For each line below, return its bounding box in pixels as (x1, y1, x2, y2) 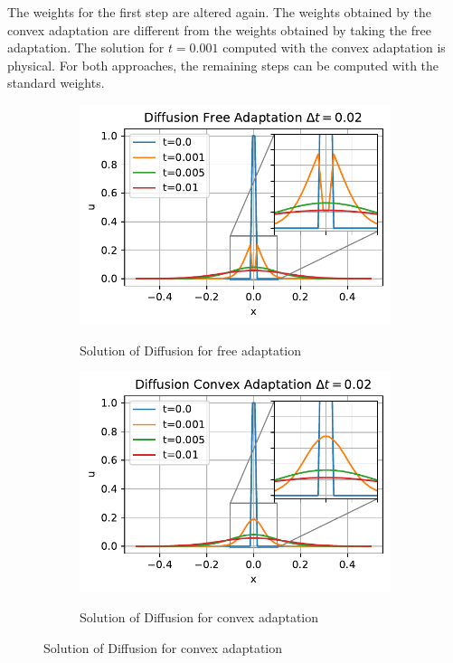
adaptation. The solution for (7, 38, 165, 57)
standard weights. (7, 73, 105, 92)
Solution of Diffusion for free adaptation (80, 340, 302, 359)
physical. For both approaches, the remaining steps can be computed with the (7, 55, 439, 74)
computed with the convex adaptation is (222, 38, 446, 57)
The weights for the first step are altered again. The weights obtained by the (7, 3, 432, 21)
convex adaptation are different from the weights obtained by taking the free (7, 20, 431, 39)
